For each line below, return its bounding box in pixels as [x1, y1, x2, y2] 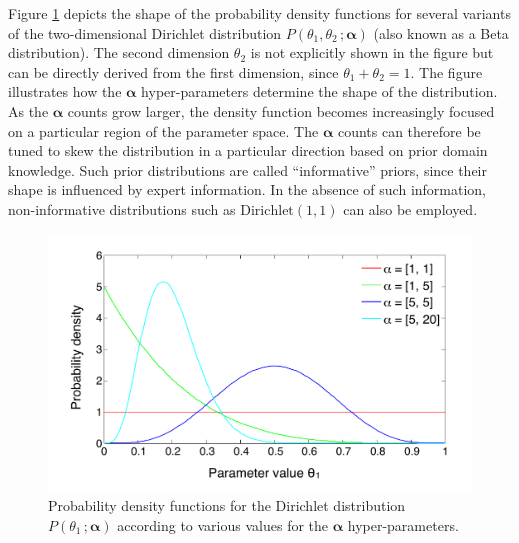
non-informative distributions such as [8, 198, 236, 219]
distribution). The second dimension [8, 42, 230, 63]
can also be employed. [343, 198, 478, 219]
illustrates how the [8, 81, 122, 102]
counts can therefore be [337, 120, 481, 141]
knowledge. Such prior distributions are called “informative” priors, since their [8, 159, 487, 180]
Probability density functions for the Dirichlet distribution [48, 495, 406, 516]
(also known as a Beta [373, 22, 509, 43]
